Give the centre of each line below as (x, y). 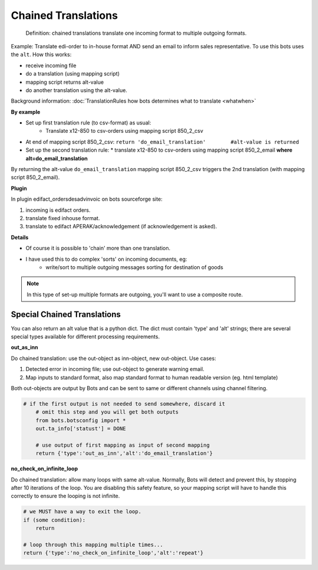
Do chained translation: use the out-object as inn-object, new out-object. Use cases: (113, 358)
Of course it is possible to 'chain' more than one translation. (98, 248)
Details (20, 237)
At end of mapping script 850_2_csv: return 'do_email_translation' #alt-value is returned (163, 142)
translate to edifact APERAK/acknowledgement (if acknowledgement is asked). (121, 227)
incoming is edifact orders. (58, 210)
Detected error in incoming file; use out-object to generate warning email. (115, 369)
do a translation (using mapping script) (73, 74)
